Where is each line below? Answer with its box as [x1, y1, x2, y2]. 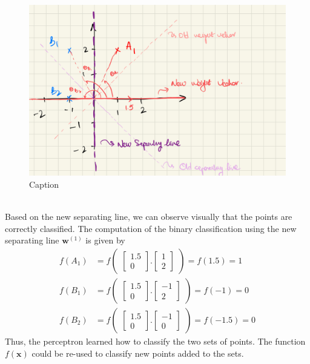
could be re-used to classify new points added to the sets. [31, 346, 244, 359]
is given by [85, 234, 125, 247]
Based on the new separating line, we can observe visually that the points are [5, 210, 292, 223]
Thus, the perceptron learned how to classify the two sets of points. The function [5, 335, 306, 348]
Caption [29, 177, 59, 190]
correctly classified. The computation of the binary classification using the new [5, 222, 297, 234]
